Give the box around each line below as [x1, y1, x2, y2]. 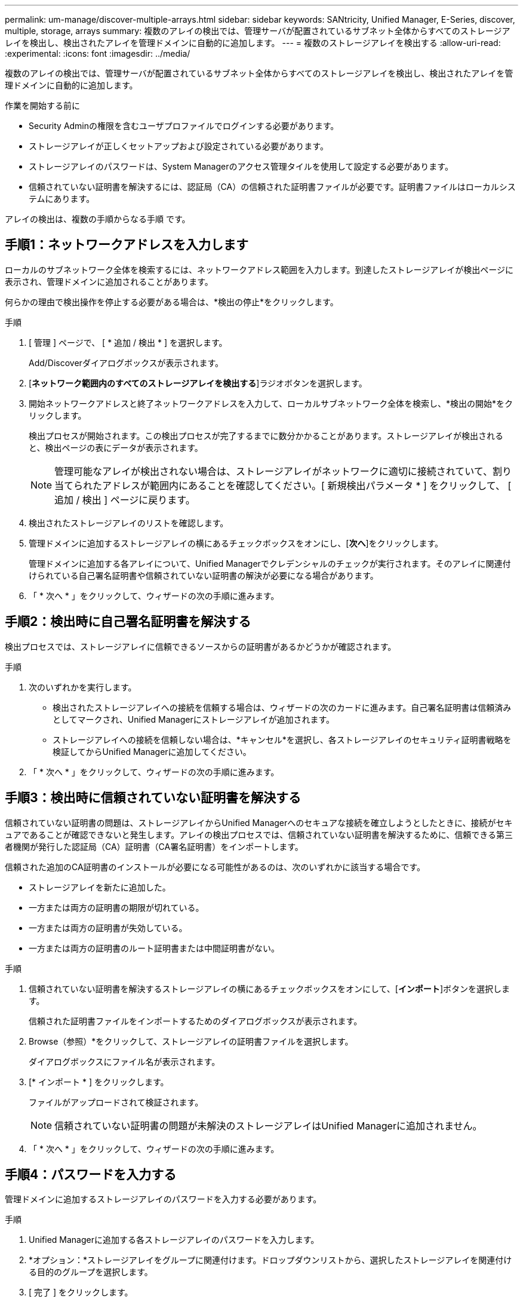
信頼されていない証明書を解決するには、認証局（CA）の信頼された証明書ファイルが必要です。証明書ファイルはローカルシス [29, 182, 516, 192]
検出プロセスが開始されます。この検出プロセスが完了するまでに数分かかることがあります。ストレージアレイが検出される [29, 430, 503, 441]
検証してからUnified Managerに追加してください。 [53, 746, 251, 757]
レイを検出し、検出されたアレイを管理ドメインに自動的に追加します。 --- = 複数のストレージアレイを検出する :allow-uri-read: [5, 38, 501, 48]
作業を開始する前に [5, 100, 80, 110]
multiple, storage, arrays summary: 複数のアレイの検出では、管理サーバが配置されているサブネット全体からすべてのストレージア [5, 26, 510, 36]
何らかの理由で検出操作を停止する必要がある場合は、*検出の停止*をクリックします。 [5, 296, 339, 307]
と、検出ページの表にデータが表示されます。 [29, 442, 203, 453]
